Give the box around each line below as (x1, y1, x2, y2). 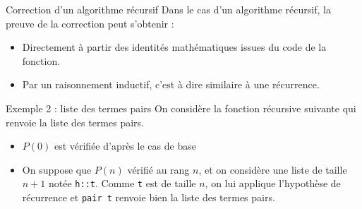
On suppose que (22, 162, 92, 177)
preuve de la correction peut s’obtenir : (6, 16, 174, 30)
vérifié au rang (127, 162, 190, 177)
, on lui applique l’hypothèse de (205, 176, 341, 191)
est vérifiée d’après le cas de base (54, 138, 196, 153)
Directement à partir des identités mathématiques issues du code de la (22, 40, 327, 54)
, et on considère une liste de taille (198, 162, 347, 177)
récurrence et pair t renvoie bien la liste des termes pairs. (22, 190, 275, 204)
